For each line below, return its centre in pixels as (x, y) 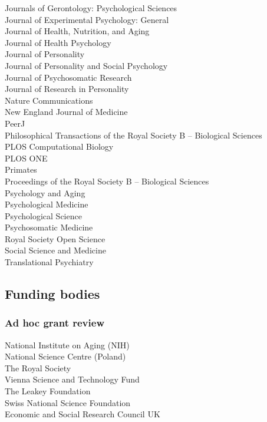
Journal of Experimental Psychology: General (87, 19)
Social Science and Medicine (55, 250)
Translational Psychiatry (49, 262)
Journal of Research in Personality (67, 89)
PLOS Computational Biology (59, 146)
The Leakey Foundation (48, 391)
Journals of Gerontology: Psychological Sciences (91, 8)
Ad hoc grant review (55, 323)
